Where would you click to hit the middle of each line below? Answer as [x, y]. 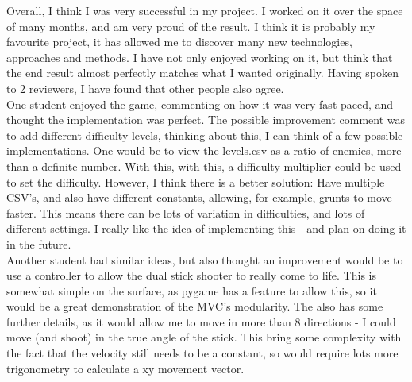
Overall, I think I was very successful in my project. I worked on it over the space [205, 10]
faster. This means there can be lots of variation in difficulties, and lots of [186, 212]
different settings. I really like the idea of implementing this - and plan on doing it [206, 228]
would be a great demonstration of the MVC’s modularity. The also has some [195, 306]
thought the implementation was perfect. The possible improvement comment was [206, 120]
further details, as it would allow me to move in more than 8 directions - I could [201, 321]
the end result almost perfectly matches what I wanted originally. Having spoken [202, 73]
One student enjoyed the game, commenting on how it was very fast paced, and [200, 104]
